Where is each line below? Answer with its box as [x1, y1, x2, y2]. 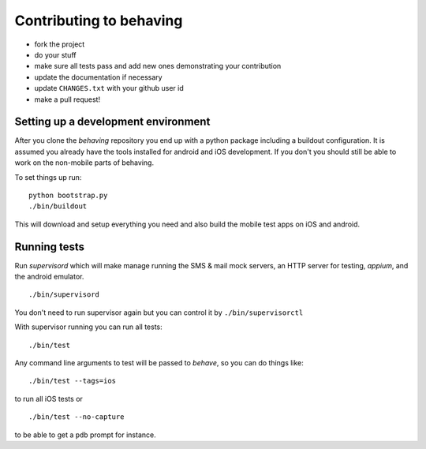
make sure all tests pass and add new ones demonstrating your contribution [34, 62, 282, 71]
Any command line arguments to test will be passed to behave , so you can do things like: [14, 358, 304, 367]
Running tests [14, 240, 85, 253]
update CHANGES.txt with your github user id [34, 84, 185, 93]
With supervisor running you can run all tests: [14, 322, 163, 331]
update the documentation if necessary [34, 72, 163, 82]
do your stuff [34, 50, 77, 59]
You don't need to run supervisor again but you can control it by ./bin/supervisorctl [14, 308, 304, 317]
